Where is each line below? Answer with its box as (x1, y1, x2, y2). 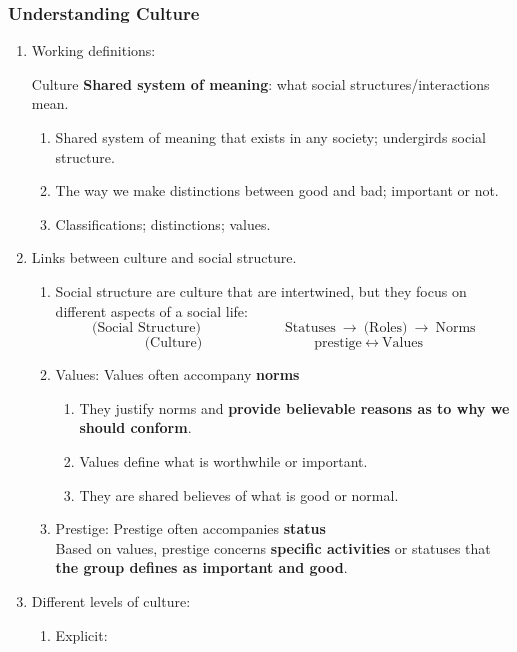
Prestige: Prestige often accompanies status (55, 518, 326, 539)
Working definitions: (31, 40, 156, 61)
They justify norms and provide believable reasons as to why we (79, 397, 510, 418)
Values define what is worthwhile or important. (79, 450, 368, 471)
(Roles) (363, 321, 408, 336)
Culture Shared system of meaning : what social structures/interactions (31, 73, 490, 94)
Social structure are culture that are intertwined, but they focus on (55, 280, 467, 301)
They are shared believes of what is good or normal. (79, 484, 399, 505)
